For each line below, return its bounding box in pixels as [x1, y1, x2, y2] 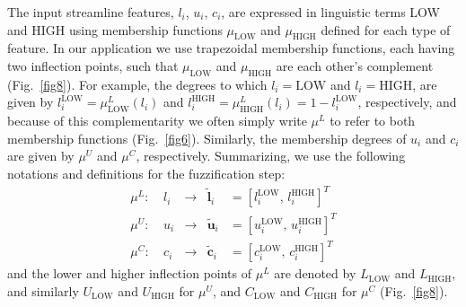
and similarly [7, 281, 79, 300]
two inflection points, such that [7, 56, 179, 75]
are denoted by [274, 264, 356, 283]
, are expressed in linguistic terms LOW [221, 3, 440, 21]
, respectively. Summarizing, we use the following [136, 146, 406, 165]
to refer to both [330, 111, 416, 130]
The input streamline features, [7, 3, 174, 21]
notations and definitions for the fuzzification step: [7, 163, 286, 182]
